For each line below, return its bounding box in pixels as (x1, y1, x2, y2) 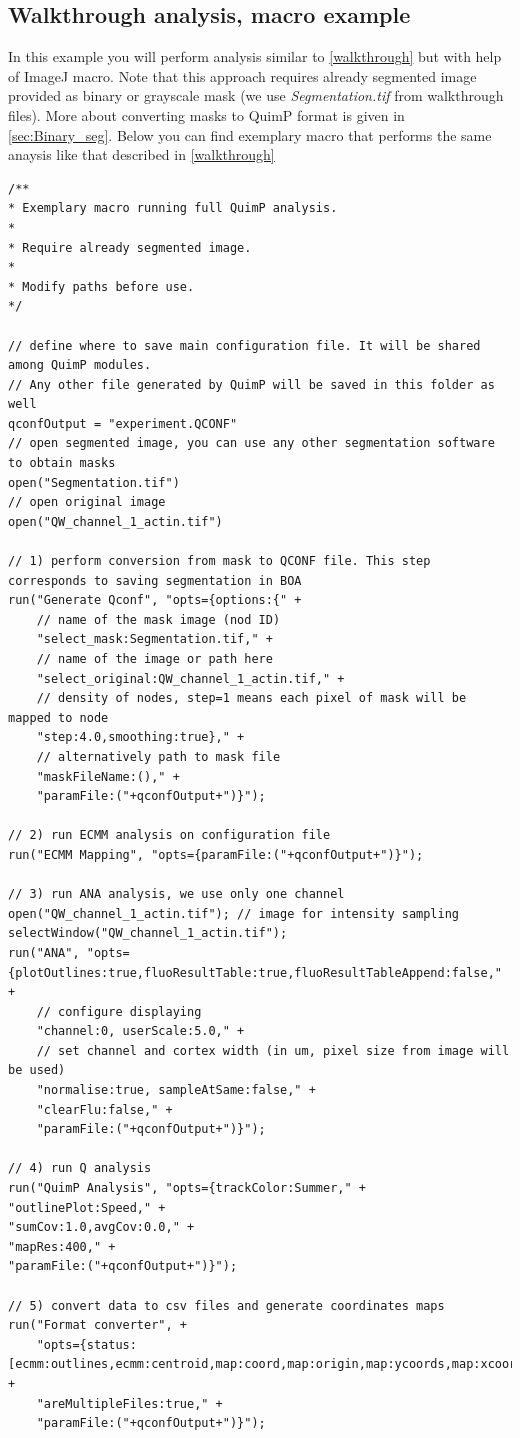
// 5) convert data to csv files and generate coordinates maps (8, 1298, 445, 1313)
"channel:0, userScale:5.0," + (36, 1024, 245, 1039)
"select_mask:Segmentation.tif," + (36, 632, 273, 647)
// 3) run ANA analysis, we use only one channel (8, 887, 345, 902)
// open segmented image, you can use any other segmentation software (8, 436, 495, 451)
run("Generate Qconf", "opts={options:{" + (8, 593, 302, 608)
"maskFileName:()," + (36, 769, 180, 784)
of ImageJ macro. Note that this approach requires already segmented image (8, 65, 477, 86)
